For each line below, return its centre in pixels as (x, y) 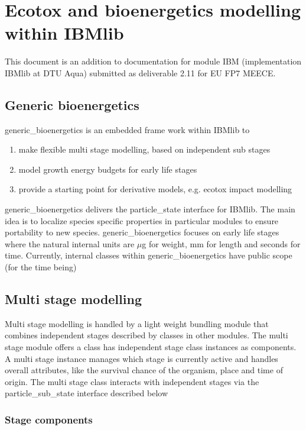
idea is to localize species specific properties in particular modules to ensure (142, 220)
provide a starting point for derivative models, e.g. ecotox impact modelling (155, 189)
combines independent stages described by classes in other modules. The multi (147, 335)
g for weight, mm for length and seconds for (221, 243)
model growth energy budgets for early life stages (108, 169)
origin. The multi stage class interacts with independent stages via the (132, 381)
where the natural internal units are (70, 243)
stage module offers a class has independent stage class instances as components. (151, 347)
